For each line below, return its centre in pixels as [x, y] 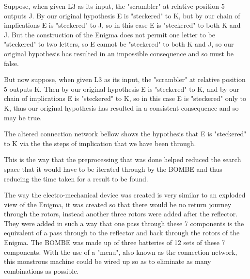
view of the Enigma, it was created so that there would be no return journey [118, 204]
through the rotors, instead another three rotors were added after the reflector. [121, 214]
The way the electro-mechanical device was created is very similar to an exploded [125, 195]
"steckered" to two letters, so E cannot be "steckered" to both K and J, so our [119, 44]
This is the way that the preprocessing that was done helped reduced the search [123, 159]
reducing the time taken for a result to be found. [76, 178]
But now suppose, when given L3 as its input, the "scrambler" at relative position [125, 79]
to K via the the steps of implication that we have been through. [100, 143]
